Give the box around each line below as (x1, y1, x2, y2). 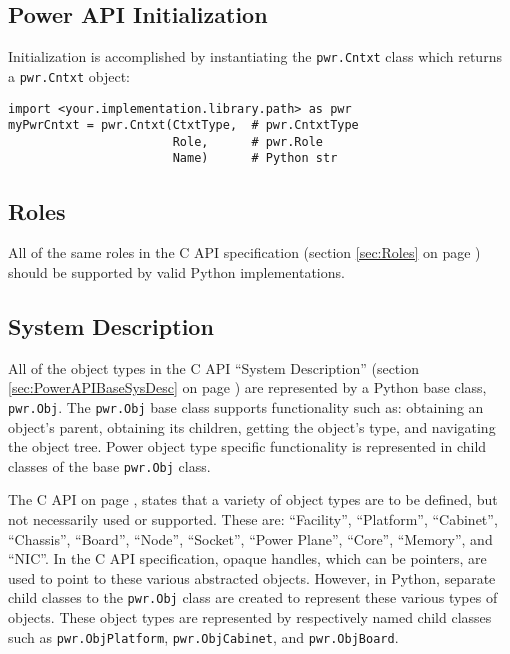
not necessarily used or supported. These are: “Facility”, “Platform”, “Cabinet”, (8, 509, 498, 530)
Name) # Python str (172, 151, 338, 166)
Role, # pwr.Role (172, 134, 323, 149)
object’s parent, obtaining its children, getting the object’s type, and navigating (8, 416, 496, 437)
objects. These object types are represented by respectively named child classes (8, 607, 492, 628)
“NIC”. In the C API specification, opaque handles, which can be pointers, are (8, 548, 487, 569)
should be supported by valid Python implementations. (8, 261, 345, 282)
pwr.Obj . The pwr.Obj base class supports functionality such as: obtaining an (8, 396, 484, 417)
